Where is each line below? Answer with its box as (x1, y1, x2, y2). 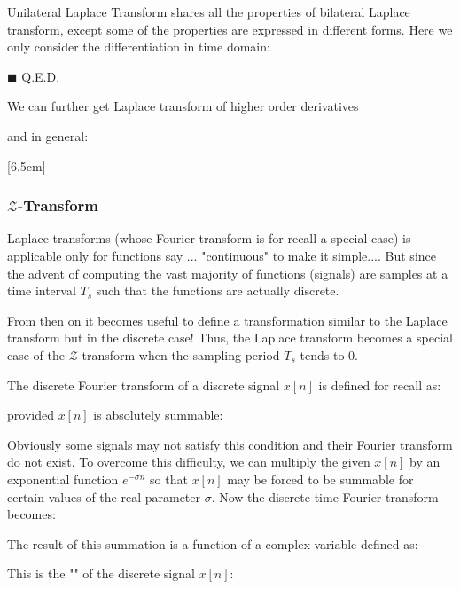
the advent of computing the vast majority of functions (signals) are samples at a (7, 263, 448, 282)
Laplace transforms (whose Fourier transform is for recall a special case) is (7, 229, 411, 247)
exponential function (7, 469, 119, 488)
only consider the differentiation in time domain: (7, 37, 270, 56)
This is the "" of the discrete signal (7, 564, 195, 583)
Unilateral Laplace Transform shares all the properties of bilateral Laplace (7, 3, 410, 20)
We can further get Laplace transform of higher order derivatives (7, 97, 359, 115)
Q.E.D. (21, 67, 60, 85)
